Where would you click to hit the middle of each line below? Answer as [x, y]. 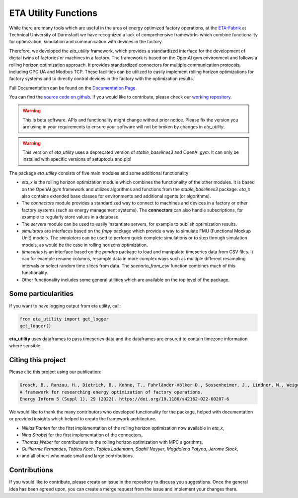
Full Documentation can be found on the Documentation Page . [73, 88]
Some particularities [41, 294]
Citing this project [37, 360]
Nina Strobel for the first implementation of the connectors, [82, 435]
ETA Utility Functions [53, 13]
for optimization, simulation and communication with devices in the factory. [86, 42]
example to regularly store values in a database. [71, 217]
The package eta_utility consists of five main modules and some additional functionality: [99, 173]
